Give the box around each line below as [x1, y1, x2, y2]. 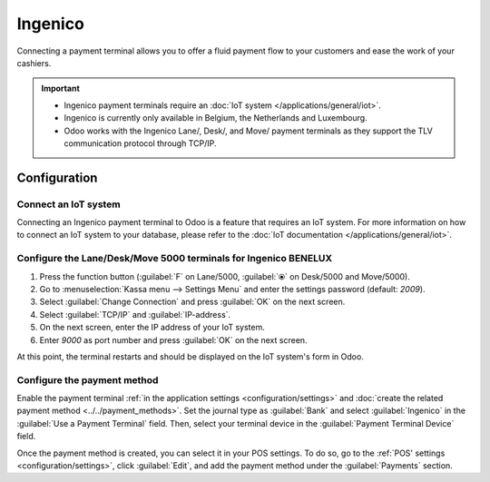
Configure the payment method [16, 373, 159, 386]
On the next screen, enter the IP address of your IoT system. [39, 322, 265, 333]
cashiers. [16, 57, 52, 68]
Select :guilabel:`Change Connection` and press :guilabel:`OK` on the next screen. [39, 296, 346, 308]
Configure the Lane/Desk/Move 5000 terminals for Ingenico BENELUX [16, 252, 333, 265]
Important [41, 83, 81, 94]
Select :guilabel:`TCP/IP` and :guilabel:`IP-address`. [39, 309, 231, 320]
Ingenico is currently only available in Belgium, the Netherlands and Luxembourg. [64, 113, 367, 123]
